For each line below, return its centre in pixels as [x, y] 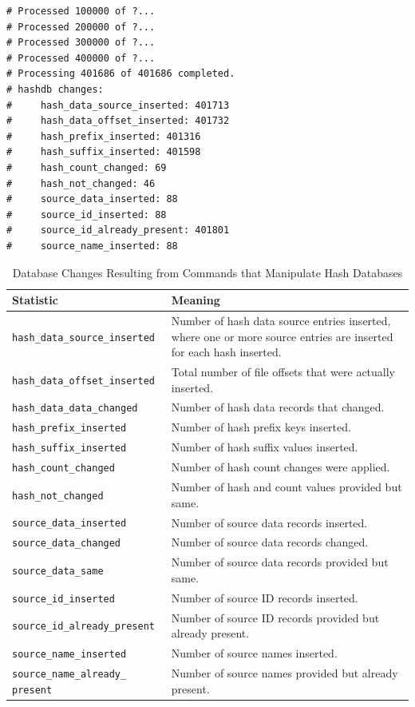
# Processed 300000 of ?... [81, 43]
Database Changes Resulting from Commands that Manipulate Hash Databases [207, 272]
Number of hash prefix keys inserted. [261, 427]
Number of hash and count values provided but [287, 487]
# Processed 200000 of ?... [81, 27]
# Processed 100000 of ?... [81, 11]
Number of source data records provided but [280, 562]
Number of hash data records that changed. [278, 407]
